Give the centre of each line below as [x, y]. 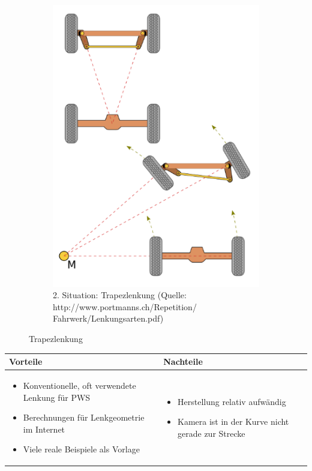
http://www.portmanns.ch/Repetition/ [125, 306]
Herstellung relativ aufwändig [232, 401]
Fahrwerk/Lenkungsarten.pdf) [108, 318]
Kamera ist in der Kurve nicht [233, 421]
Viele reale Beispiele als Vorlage [81, 449]
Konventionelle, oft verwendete [79, 385]
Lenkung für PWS [57, 397]
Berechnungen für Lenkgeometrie [84, 417]
